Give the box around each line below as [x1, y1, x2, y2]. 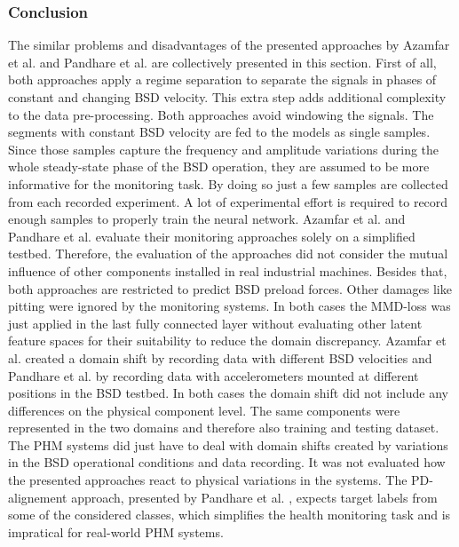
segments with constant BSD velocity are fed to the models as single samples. [8, 123, 431, 141]
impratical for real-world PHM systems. [8, 522, 224, 541]
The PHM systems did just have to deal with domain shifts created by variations [8, 435, 448, 454]
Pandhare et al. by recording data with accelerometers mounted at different [8, 366, 419, 384]
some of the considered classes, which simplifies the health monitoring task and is [8, 505, 451, 524]
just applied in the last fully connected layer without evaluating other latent [8, 313, 423, 332]
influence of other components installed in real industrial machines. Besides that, [8, 261, 447, 280]
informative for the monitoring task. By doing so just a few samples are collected [8, 174, 448, 193]
